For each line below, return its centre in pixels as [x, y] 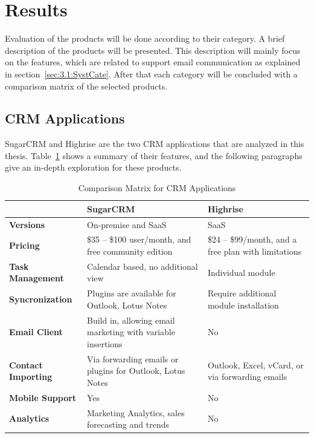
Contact [26, 364]
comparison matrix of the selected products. [86, 86]
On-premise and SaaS [127, 224]
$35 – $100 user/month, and [139, 239]
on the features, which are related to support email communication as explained [153, 62]
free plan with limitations [255, 251]
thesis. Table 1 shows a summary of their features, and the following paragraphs [154, 155]
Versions [27, 224]
